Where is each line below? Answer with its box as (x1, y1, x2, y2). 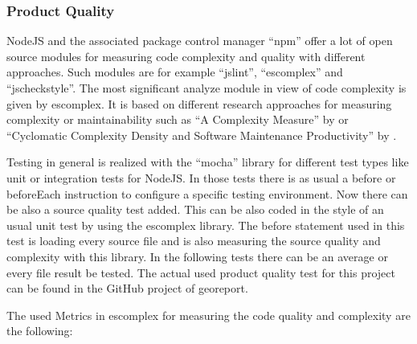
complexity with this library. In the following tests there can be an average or (6, 248, 388, 264)
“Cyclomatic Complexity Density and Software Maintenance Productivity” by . (6, 126, 397, 143)
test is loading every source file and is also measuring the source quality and (6, 232, 381, 249)
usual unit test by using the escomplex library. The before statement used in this (6, 216, 405, 233)
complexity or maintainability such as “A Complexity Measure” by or (6, 111, 349, 128)
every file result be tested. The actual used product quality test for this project (6, 264, 395, 281)
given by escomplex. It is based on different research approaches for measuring (6, 95, 392, 112)
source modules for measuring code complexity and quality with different (6, 47, 366, 64)
